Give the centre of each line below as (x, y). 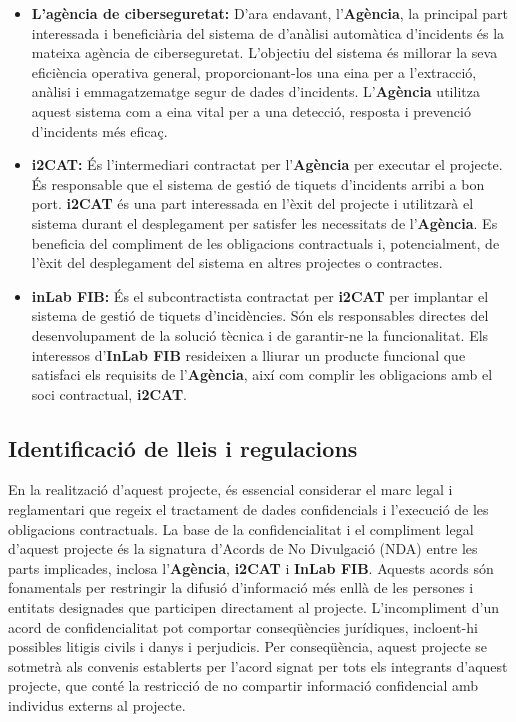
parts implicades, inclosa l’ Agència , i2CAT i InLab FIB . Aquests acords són (251, 567)
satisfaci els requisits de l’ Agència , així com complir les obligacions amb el (262, 374)
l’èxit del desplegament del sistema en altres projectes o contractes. (237, 262)
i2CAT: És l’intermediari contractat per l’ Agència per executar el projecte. (267, 164)
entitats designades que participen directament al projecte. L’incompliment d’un (253, 607)
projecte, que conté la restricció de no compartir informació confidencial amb (243, 685)
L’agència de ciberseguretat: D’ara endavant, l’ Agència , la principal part (270, 13)
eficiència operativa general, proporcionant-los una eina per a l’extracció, (254, 71)
